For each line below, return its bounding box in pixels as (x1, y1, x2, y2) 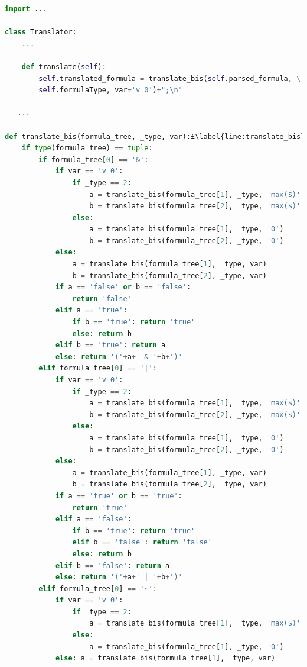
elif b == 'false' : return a (55, 561, 170, 570)
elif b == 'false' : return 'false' (72, 538, 212, 547)
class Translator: (5, 28, 77, 37)
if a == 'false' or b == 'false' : (55, 283, 191, 292)
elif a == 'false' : (55, 515, 132, 524)
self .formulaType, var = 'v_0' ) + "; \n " (38, 86, 182, 95)
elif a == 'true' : (55, 306, 128, 315)
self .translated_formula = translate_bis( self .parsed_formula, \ (38, 74, 301, 83)
